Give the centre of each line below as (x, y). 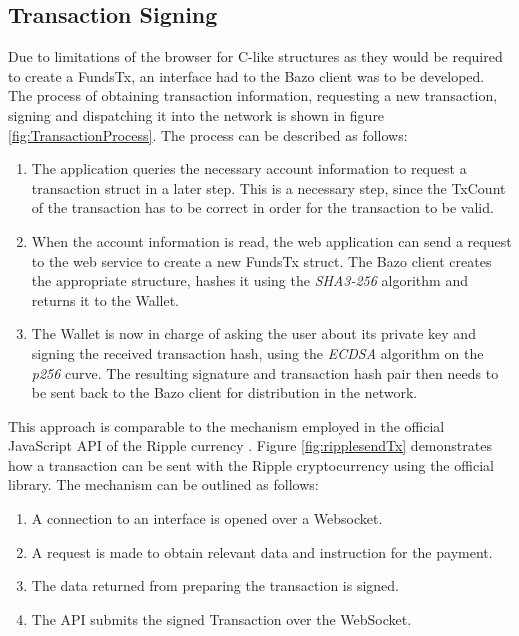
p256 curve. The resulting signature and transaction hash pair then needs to (265, 372)
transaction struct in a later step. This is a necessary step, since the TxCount (268, 187)
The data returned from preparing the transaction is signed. (215, 585)
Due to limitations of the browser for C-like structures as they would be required (255, 56)
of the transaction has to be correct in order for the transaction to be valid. (262, 207)
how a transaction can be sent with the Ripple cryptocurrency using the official (251, 464)
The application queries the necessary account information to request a (249, 168)
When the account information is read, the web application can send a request (271, 240)
